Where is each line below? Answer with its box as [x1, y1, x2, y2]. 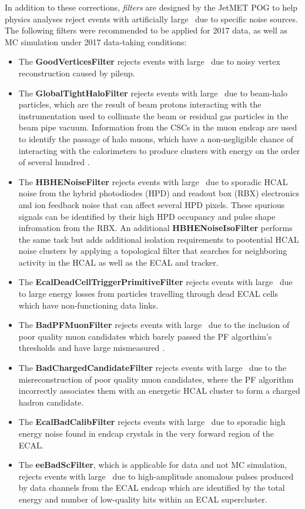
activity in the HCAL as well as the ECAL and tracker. [18, 256, 219, 268]
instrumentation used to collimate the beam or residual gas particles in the [18, 109, 289, 122]
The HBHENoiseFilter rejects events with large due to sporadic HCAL [18, 175, 288, 187]
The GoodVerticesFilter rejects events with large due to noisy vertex [18, 55, 280, 68]
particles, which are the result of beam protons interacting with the [18, 98, 262, 110]
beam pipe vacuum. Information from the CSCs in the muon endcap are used [18, 121, 297, 133]
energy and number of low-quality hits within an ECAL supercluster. [18, 493, 267, 505]
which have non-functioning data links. [18, 299, 159, 311]
